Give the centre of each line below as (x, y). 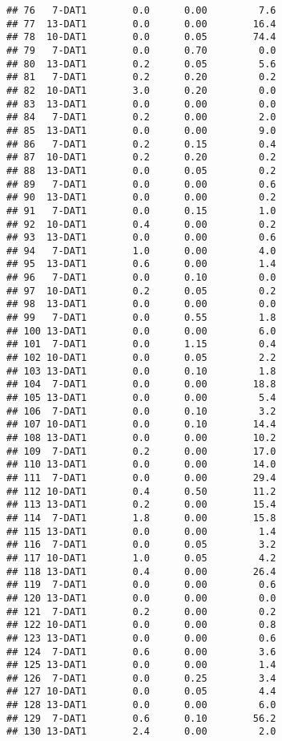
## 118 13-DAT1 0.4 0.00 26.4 (141, 571)
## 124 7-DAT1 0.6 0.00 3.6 (141, 652)
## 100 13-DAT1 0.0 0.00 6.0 (141, 331)
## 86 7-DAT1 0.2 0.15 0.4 (141, 144)
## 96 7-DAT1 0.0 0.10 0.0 (141, 278)
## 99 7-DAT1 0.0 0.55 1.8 (141, 318)
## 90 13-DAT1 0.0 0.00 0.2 (141, 198)
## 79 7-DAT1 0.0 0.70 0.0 (141, 50)
